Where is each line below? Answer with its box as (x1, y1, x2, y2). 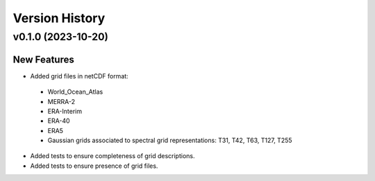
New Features (12, 53, 74, 65)
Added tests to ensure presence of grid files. (30, 162, 158, 170)
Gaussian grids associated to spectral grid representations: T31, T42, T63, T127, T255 (47, 136, 292, 145)
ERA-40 (47, 117, 70, 125)
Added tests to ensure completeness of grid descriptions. (30, 152, 195, 160)
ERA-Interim (47, 107, 83, 115)
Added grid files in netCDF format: (30, 71, 128, 80)
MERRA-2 (47, 97, 76, 105)
